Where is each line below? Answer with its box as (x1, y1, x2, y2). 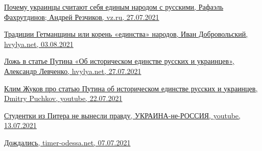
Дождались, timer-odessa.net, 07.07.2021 (4, 137, 131, 147)
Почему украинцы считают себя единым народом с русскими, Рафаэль (4, 2, 224, 12)
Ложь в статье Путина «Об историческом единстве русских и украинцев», (4, 56, 234, 66)
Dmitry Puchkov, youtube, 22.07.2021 (4, 93, 123, 104)
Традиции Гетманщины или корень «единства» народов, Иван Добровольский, (4, 29, 248, 39)
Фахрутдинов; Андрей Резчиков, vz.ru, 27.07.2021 (4, 11, 159, 22)
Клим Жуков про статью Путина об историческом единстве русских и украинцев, (4, 83, 258, 93)
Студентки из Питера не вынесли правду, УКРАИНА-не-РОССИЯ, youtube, (4, 110, 241, 120)
